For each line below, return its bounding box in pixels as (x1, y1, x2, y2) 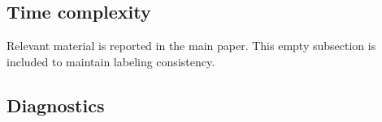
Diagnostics (7, 92, 105, 117)
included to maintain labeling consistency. (7, 53, 215, 69)
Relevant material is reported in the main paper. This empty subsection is (7, 37, 376, 54)
